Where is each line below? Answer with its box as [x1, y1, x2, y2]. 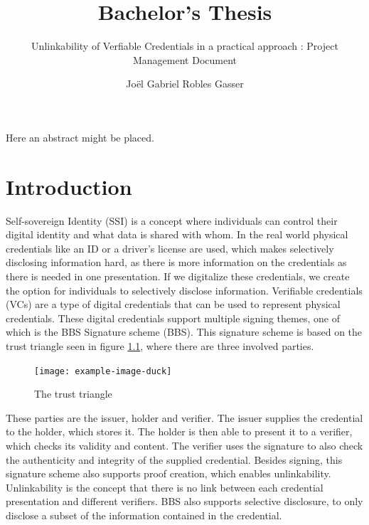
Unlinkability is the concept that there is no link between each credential [6, 479, 323, 494]
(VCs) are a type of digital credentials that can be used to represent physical [6, 297, 341, 312]
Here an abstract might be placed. [6, 129, 154, 144]
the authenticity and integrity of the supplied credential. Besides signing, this [6, 452, 343, 467]
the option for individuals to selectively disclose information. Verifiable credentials [6, 282, 363, 297]
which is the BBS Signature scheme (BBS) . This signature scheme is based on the [6, 324, 363, 339]
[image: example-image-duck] [34, 366, 172, 376]
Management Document [132, 52, 237, 67]
